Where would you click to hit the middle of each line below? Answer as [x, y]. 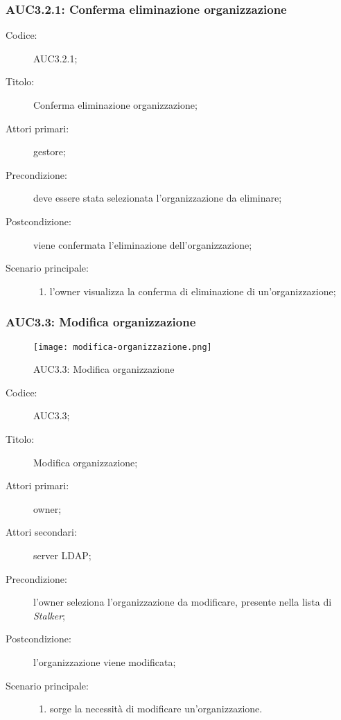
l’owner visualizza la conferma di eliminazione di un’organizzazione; [193, 291]
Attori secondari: [41, 532]
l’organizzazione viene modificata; [105, 661]
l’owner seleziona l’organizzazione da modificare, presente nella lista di [183, 602]
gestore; [50, 151]
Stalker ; [49, 615]
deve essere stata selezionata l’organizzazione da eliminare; [158, 198]
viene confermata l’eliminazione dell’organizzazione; [143, 244]
